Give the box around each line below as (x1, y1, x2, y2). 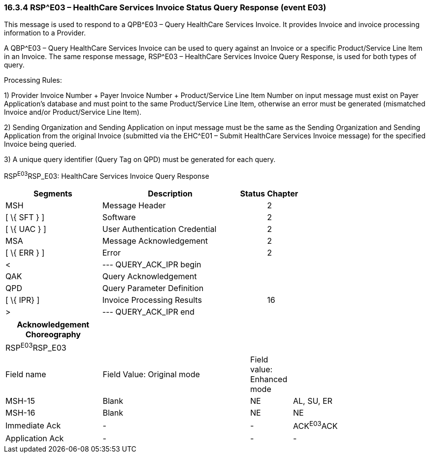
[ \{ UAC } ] (5, 224, 46, 234)
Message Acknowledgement (102, 236, 208, 246)
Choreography (25, 329, 81, 340)
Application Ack (5, 433, 64, 443)
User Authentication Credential (102, 224, 217, 234)
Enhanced (250, 374, 288, 385)
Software (102, 212, 136, 223)
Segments (33, 189, 72, 199)
